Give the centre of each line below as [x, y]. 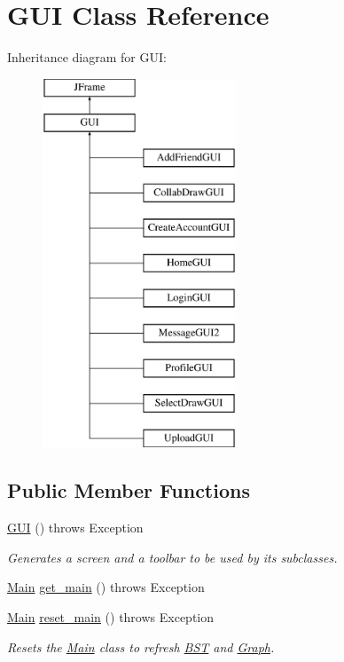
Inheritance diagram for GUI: [87, 57]
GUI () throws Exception [75, 528]
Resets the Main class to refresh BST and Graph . [141, 646]
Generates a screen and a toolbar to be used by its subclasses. [172, 557]
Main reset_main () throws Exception [111, 617]
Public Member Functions [129, 490]
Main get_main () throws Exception [106, 587]
